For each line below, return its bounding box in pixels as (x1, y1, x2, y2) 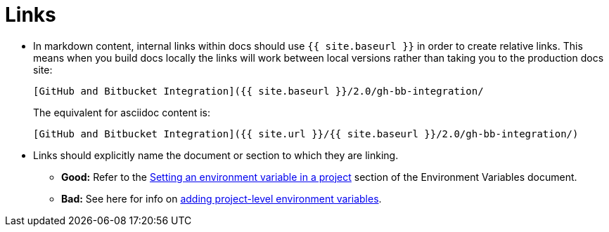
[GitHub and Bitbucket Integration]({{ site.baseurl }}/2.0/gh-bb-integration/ (33, 85, 484, 97)
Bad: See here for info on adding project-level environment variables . (61, 192, 382, 205)
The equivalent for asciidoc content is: (33, 106, 210, 118)
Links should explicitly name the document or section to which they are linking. (33, 149, 399, 161)
